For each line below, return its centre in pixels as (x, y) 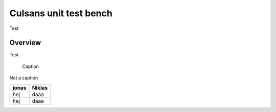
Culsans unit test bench (61, 13)
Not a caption (24, 78)
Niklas (40, 88)
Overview (25, 43)
